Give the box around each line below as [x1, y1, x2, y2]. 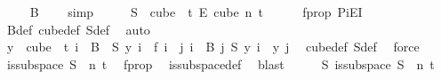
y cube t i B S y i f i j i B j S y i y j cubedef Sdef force [6, 37, 420, 56]
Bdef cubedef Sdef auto [6, 20, 150, 38]
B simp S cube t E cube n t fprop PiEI [29, 3, 363, 20]
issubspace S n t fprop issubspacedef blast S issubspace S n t [6, 54, 435, 73]
